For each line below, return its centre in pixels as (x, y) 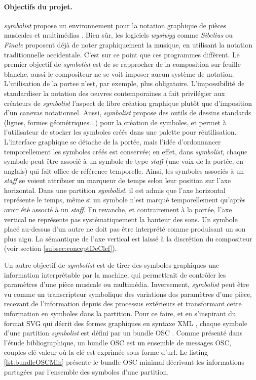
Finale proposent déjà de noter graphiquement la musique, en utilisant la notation (128, 44)
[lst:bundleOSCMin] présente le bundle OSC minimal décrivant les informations (124, 361)
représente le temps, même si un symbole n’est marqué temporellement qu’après (125, 200)
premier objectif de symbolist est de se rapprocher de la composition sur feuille (122, 64)
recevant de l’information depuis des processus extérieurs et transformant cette (123, 304)
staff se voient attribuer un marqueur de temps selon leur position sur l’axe (117, 180)
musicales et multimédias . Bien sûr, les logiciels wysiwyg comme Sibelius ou (118, 35)
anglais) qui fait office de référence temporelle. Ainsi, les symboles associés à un (124, 170)
